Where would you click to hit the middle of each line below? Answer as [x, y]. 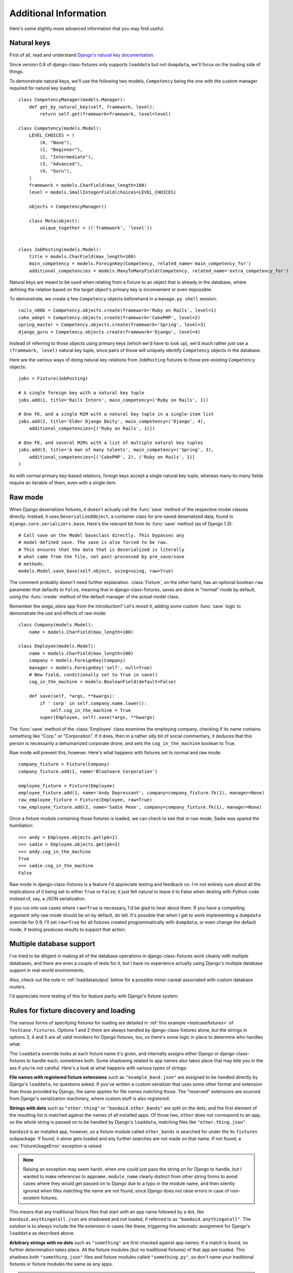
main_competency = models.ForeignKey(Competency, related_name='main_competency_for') [140, 264]
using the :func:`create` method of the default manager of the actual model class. [94, 597]
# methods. [32, 564]
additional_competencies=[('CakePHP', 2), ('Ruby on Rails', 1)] [112, 457]
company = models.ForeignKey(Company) [77, 660]
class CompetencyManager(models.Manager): [72, 100]
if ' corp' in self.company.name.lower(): [93, 703]
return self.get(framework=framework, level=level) [105, 114]
